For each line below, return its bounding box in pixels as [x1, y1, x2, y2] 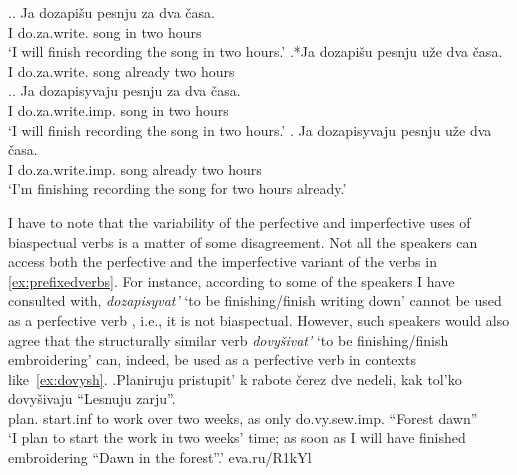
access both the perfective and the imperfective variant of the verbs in [8, 251, 437, 272]
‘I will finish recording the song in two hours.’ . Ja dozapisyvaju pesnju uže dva [8, 119, 492, 140]
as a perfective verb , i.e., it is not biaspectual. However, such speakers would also [8, 309, 510, 330]
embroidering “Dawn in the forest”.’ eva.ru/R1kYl [8, 447, 312, 468]
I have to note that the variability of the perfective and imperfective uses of [8, 211, 471, 232]
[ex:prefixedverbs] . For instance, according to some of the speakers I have [8, 270, 455, 291]
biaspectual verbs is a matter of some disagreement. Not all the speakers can [8, 231, 478, 252]
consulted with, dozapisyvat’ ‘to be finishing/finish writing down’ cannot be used [8, 290, 502, 311]
